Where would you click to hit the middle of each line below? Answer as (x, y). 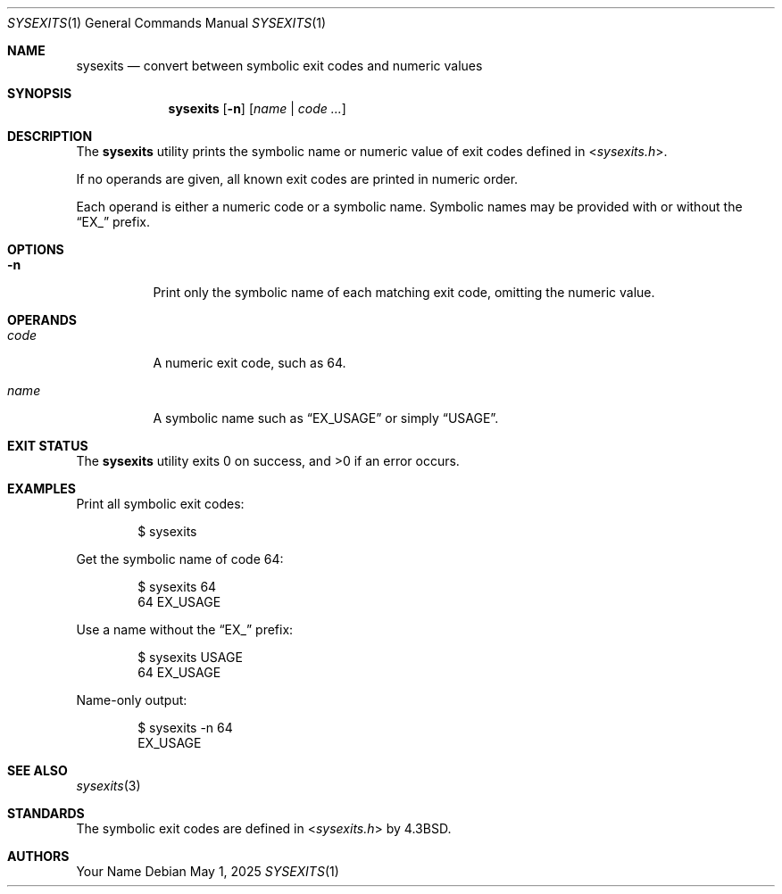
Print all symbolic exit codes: (160, 504)
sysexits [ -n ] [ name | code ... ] (257, 108)
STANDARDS (46, 813)
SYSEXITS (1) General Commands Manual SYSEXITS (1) (167, 23)
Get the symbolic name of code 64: (180, 559)
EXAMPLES (42, 488)
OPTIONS (36, 249)
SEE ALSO (37, 770)
